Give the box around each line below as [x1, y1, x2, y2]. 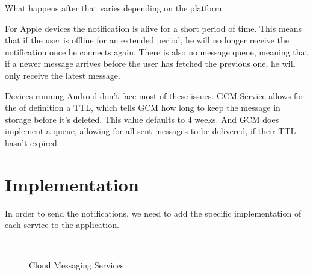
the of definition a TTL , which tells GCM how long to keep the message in [5, 101, 280, 114]
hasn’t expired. [5, 136, 60, 149]
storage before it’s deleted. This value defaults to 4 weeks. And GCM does [5, 113, 279, 125]
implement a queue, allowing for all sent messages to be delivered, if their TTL [5, 125, 296, 137]
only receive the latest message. [5, 69, 120, 81]
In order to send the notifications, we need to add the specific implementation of [5, 206, 302, 219]
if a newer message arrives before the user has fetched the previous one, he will [5, 57, 296, 70]
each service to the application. [5, 218, 119, 231]
